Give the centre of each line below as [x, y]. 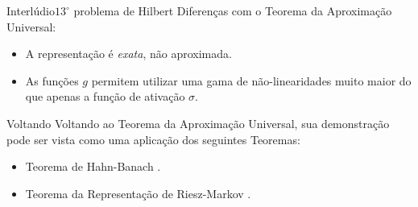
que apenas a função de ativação [105, 96]
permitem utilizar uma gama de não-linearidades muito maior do [251, 80]
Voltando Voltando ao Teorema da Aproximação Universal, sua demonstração [198, 123]
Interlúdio [31, 10]
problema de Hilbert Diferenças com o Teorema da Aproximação [233, 10]
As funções [52, 80]
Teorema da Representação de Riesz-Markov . [138, 193]
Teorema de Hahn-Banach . [93, 166]
